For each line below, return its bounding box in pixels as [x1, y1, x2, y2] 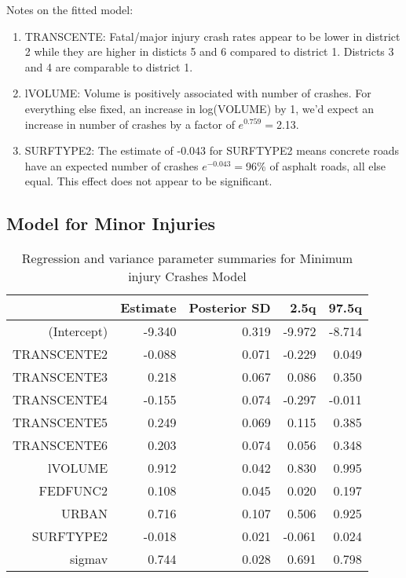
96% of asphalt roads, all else [246, 157, 386, 174]
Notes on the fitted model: [6, 2, 134, 17]
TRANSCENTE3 [13, 368, 108, 386]
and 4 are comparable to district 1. [24, 58, 193, 75]
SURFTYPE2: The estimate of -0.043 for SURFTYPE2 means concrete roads [24, 142, 400, 159]
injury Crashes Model [128, 267, 247, 286]
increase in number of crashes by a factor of [24, 115, 235, 132]
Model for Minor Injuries [6, 211, 216, 236]
